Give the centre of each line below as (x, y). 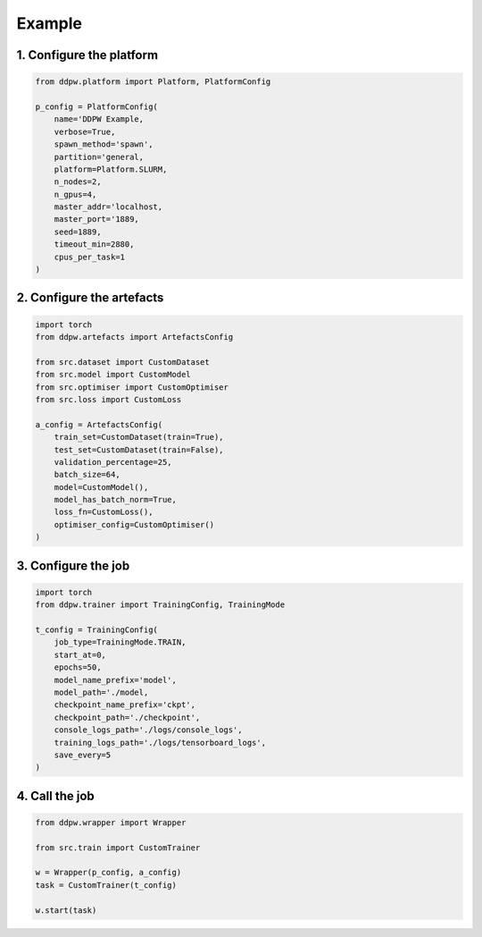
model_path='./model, (101, 692)
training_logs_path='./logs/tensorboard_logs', (160, 743)
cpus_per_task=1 (89, 257)
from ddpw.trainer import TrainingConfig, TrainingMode (160, 605)
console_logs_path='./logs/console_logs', (148, 730)
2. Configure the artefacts (90, 298)
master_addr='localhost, (108, 207)
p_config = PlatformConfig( (96, 106)
